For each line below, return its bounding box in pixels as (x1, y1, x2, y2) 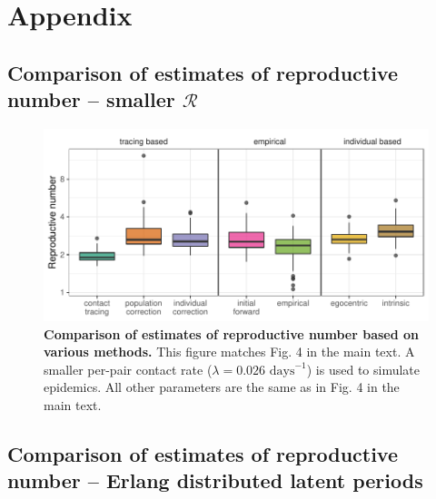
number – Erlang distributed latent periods (7, 466, 423, 494)
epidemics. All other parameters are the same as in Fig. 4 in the (44, 377, 400, 396)
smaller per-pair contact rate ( (44, 359, 213, 378)
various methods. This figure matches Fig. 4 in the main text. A (44, 342, 415, 361)
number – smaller (7, 85, 175, 113)
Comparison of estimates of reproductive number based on (44, 324, 420, 343)
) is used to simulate (306, 359, 421, 378)
